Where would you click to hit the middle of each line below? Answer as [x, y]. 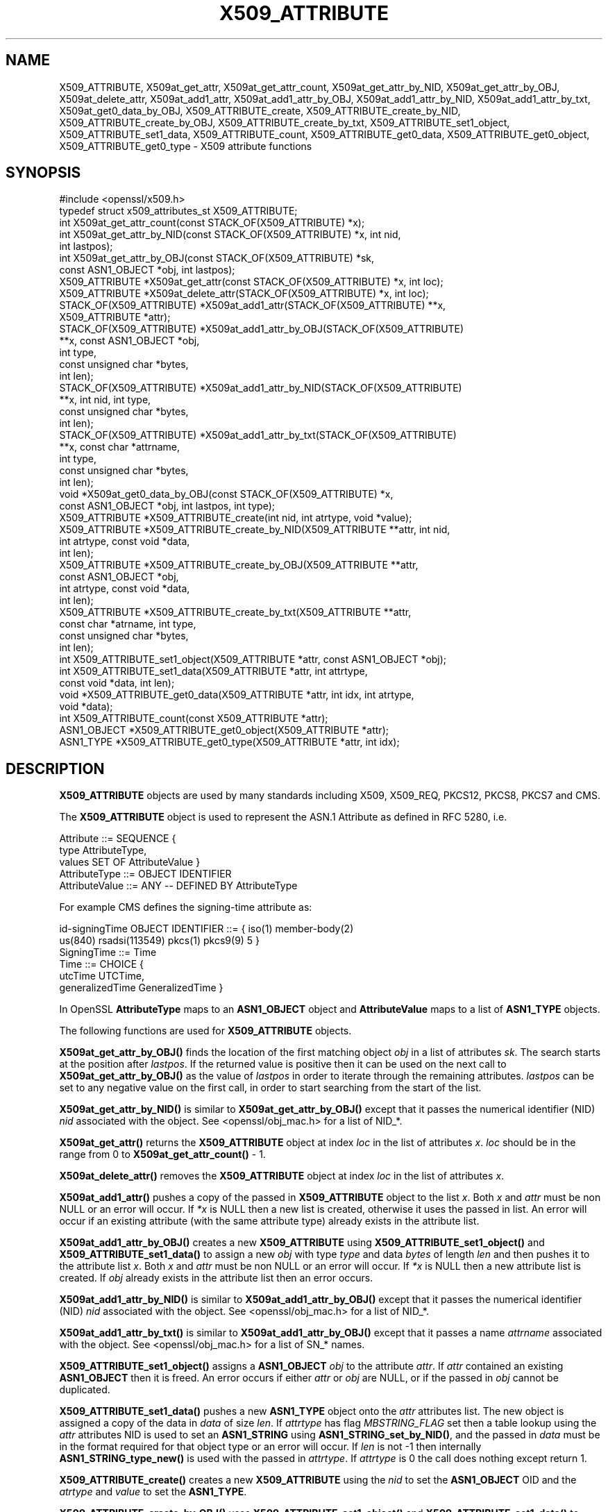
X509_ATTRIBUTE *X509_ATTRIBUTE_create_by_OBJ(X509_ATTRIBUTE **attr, [239, 565]
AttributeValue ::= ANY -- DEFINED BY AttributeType [178, 886]
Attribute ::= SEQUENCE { [118, 839]
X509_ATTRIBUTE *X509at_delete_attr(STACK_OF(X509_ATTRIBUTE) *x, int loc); [244, 294]
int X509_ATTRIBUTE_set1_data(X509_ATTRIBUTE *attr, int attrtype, [213, 671]
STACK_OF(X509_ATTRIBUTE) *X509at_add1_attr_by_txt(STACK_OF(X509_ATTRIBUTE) [258, 435]
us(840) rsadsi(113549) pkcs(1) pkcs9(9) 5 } [160, 941]
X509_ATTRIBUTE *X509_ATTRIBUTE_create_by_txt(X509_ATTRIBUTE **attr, [235, 612]
